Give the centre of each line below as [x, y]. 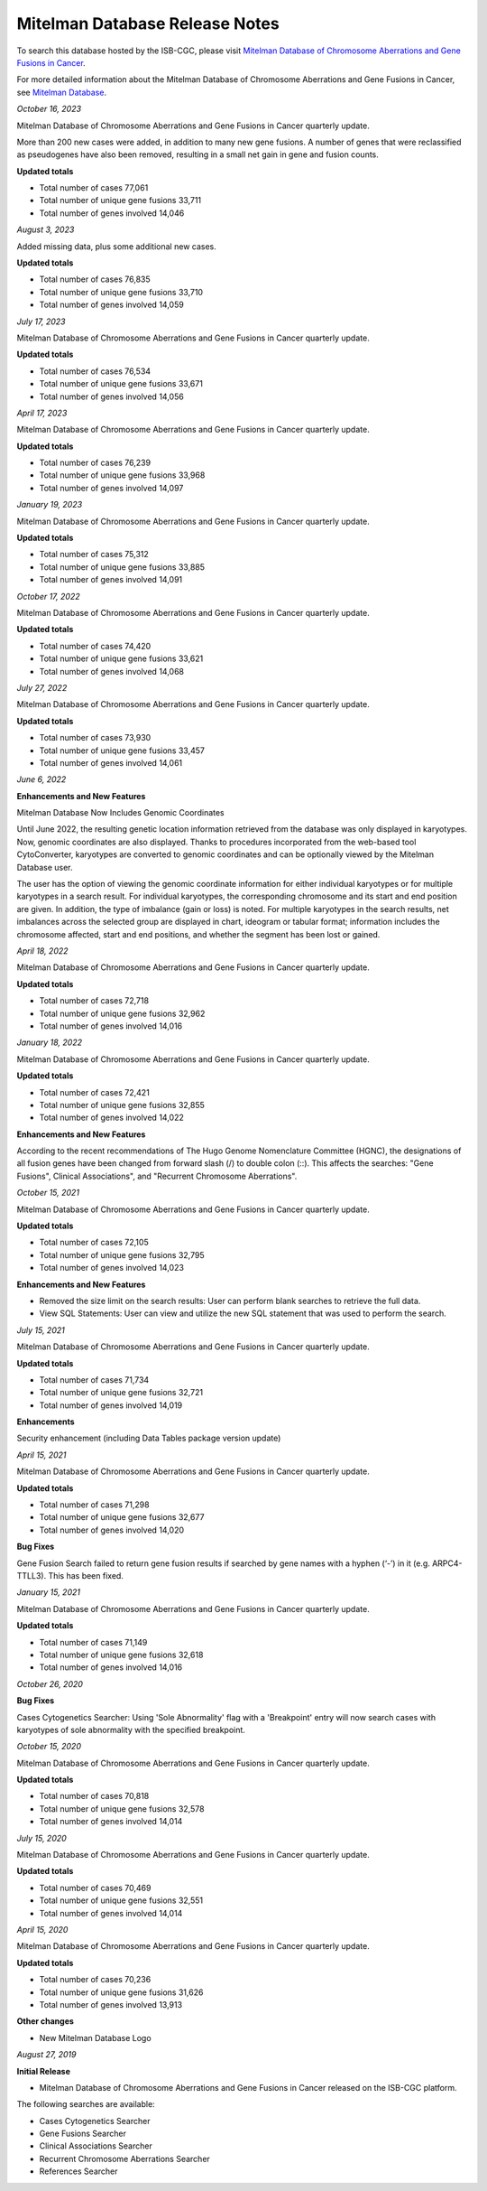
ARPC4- [447, 1563]
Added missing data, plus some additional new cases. [116, 246]
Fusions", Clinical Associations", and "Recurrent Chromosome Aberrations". [157, 1176]
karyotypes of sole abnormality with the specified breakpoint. [131, 1729]
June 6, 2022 [41, 779]
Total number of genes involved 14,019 [111, 1405]
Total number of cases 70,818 [94, 1796]
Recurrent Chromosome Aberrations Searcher [125, 2158]
